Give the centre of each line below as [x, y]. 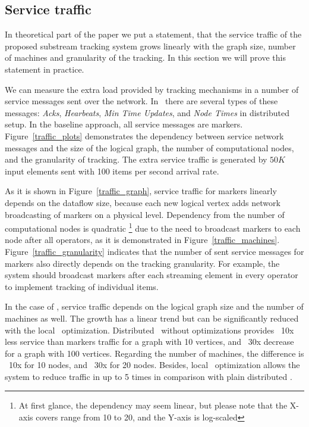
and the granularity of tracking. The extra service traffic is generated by [136, 159]
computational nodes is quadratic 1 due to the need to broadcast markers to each [153, 227]
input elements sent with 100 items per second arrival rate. [112, 171]
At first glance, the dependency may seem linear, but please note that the [153, 405]
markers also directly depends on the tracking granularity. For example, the [142, 263]
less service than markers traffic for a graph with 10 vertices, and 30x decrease [149, 342]
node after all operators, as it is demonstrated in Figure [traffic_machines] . [142, 240]
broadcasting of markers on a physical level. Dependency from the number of [145, 214]
